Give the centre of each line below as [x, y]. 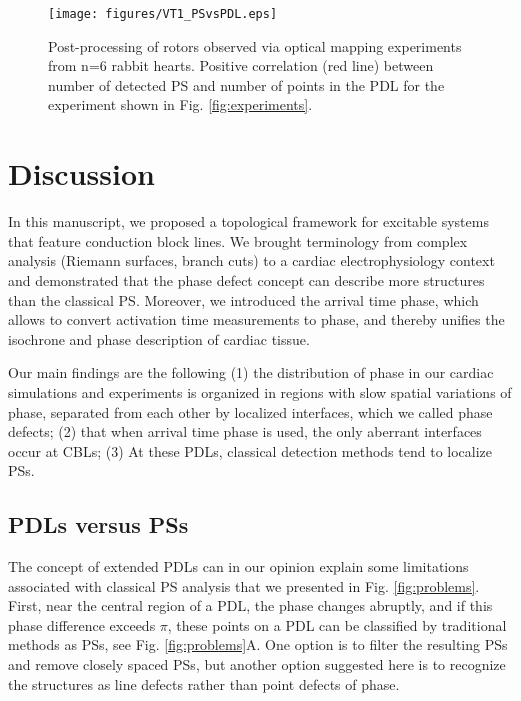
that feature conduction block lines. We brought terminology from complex [238, 240]
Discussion [81, 173]
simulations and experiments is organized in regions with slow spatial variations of [260, 391]
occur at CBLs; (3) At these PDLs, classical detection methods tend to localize [250, 450]
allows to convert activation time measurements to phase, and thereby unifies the [256, 319]
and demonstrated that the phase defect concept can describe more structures [246, 279]
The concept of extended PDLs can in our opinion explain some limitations [238, 566]
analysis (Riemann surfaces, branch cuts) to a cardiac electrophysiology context [251, 260]
